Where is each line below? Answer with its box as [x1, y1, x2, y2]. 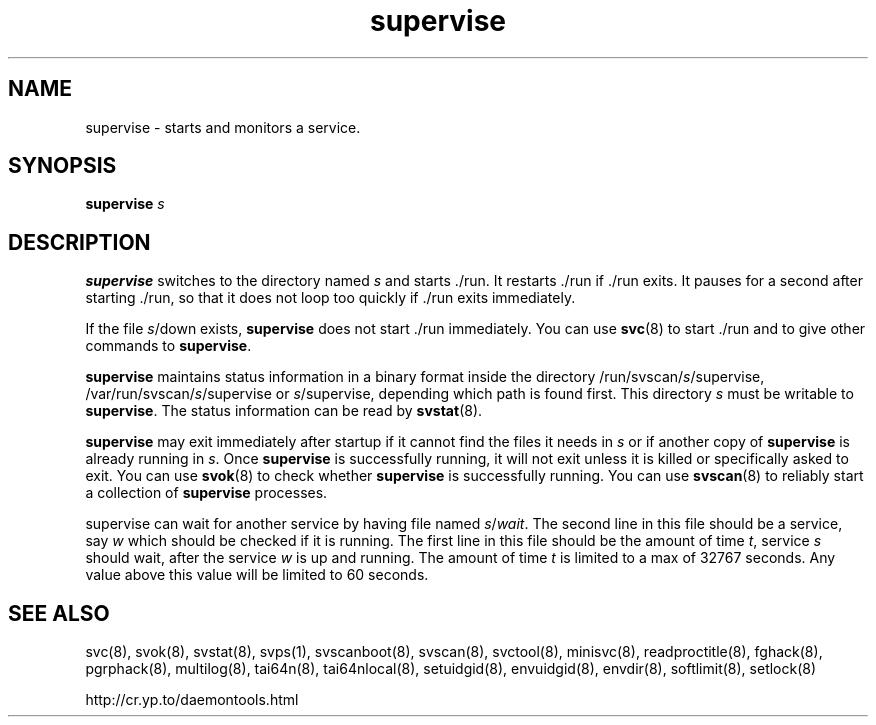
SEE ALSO [8, 600, 110, 626]
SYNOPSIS [8, 153, 117, 179]
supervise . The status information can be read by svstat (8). [85, 402, 483, 420]
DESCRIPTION [8, 229, 151, 255]
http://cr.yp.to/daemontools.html [85, 691, 299, 709]
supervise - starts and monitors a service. [85, 118, 361, 136]
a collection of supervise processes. [85, 484, 328, 502]
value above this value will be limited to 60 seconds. [85, 566, 429, 584]
